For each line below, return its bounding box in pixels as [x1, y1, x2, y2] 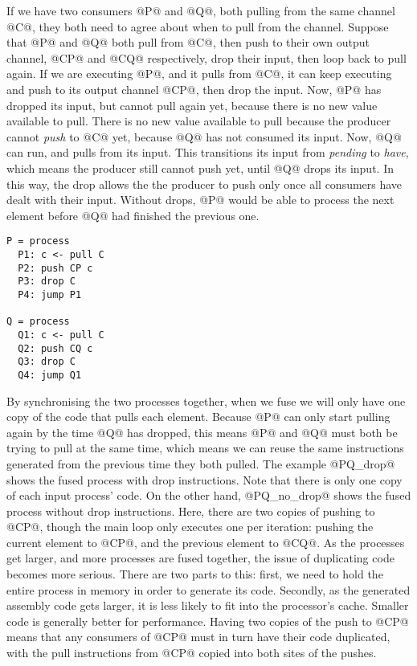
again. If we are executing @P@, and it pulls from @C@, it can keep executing [6, 65, 392, 82]
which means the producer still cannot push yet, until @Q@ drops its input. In [6, 159, 394, 176]
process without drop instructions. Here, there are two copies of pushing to [6, 502, 375, 519]
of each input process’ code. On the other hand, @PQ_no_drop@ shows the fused [6, 487, 411, 504]
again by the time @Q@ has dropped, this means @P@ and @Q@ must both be [6, 423, 398, 440]
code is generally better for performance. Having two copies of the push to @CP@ [6, 612, 409, 629]
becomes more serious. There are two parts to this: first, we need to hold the [6, 566, 383, 582]
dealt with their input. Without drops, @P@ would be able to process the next [6, 191, 395, 208]
